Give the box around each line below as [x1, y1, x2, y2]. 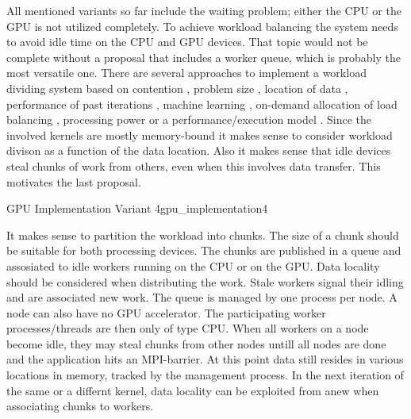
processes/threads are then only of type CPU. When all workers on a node [6, 320, 369, 336]
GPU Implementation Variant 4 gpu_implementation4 [6, 200, 268, 217]
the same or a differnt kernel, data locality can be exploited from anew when [6, 382, 379, 398]
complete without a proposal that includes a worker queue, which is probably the [6, 48, 401, 65]
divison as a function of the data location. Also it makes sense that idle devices [6, 142, 391, 159]
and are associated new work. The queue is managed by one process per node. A [6, 289, 398, 306]
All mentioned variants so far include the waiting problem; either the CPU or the [6, 2, 401, 18]
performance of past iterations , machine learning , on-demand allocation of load [6, 95, 398, 112]
